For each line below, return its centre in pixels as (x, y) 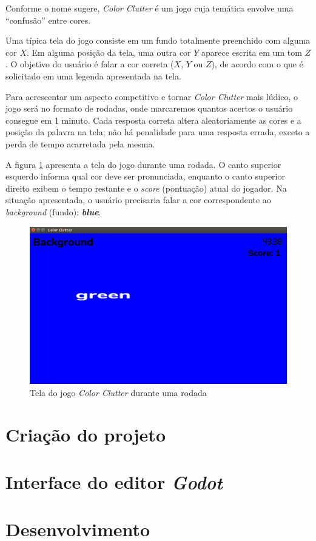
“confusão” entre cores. (48, 20)
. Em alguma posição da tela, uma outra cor (109, 52)
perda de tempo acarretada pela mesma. (80, 143)
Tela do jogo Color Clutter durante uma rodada (118, 392)
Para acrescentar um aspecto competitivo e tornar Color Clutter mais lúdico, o (152, 96)
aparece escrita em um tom (252, 52)
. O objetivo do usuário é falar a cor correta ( (90, 64)
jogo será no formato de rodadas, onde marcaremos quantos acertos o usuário (149, 108)
